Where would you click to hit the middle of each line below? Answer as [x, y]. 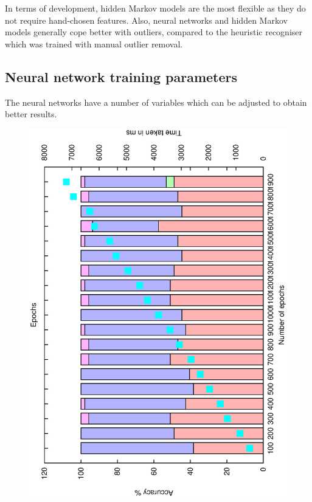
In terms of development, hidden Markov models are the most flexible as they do [155, 8]
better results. [31, 114]
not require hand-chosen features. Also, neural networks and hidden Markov [146, 20]
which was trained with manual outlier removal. [94, 43]
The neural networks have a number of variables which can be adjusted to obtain [156, 102]
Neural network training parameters [121, 76]
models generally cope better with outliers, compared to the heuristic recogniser [154, 32]
